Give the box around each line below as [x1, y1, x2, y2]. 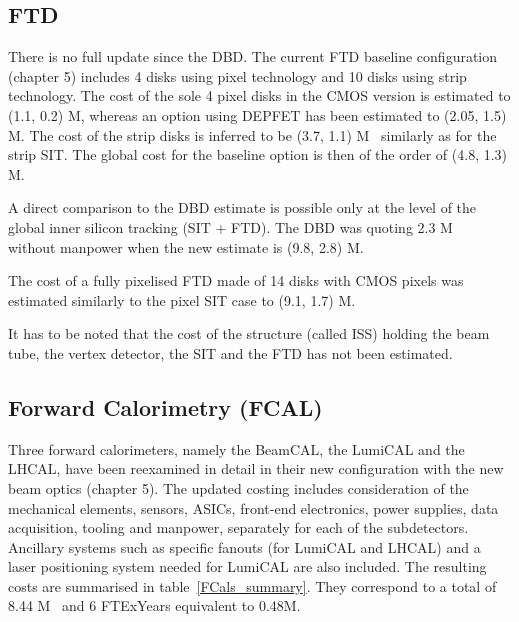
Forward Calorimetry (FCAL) [8, 391, 323, 422]
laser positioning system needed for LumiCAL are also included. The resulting [8, 556, 487, 577]
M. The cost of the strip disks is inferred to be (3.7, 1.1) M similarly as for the [8, 124, 497, 145]
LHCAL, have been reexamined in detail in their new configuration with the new [8, 458, 504, 479]
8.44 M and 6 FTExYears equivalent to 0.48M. [8, 595, 301, 616]
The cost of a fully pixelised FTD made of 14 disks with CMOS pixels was [8, 270, 464, 291]
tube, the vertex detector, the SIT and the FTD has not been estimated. [8, 342, 453, 363]
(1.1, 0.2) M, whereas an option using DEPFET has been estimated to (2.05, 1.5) [8, 104, 507, 125]
